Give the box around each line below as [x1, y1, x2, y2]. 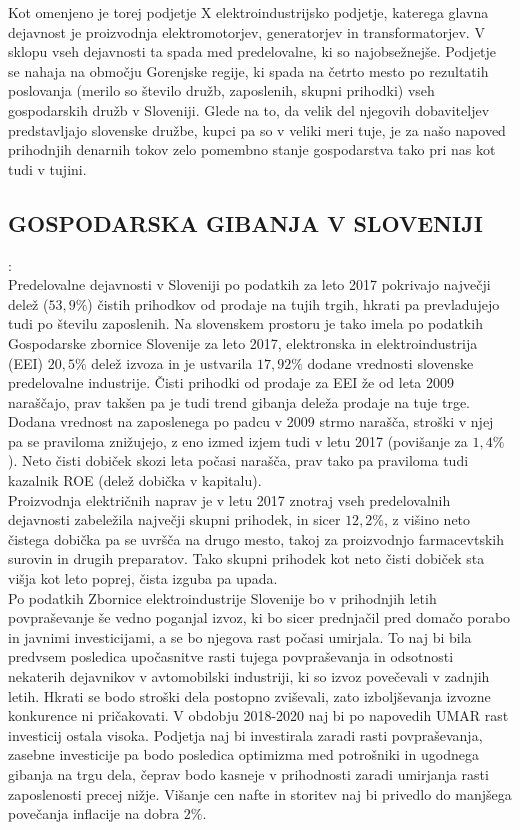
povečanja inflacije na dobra [8, 803, 180, 824]
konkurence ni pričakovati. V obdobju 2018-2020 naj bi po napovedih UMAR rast [8, 705, 509, 726]
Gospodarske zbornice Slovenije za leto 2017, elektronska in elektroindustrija [8, 332, 478, 353]
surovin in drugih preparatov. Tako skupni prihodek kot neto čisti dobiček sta [8, 548, 485, 569]
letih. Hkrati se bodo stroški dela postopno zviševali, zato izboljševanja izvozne [8, 685, 491, 706]
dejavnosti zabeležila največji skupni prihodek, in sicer [8, 509, 341, 530]
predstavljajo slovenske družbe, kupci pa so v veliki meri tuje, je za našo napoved [8, 119, 506, 140]
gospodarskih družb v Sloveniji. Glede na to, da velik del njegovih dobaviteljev [8, 99, 490, 120]
